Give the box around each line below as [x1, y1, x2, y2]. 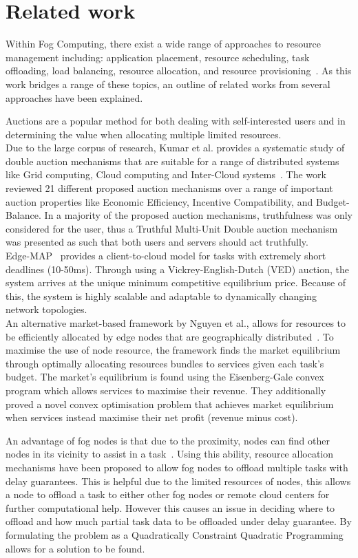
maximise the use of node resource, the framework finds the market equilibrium [6, 343, 341, 357]
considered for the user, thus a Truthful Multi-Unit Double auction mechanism [6, 221, 338, 235]
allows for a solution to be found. [6, 541, 145, 555]
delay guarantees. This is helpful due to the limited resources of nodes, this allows [6, 473, 351, 488]
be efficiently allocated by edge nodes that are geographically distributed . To [6, 329, 334, 343]
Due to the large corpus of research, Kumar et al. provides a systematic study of [6, 140, 345, 155]
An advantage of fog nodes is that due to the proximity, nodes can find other [6, 433, 330, 447]
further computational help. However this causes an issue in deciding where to [6, 500, 335, 515]
